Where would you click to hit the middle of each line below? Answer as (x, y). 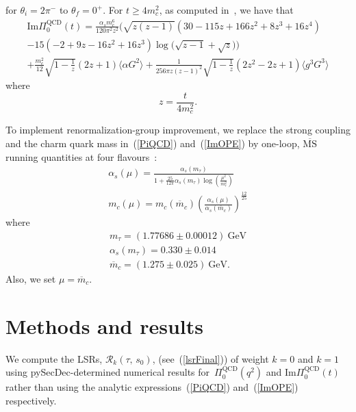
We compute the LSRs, (54, 358)
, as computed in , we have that (226, 10)
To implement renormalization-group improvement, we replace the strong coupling (178, 130)
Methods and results (105, 325)
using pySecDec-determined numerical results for (108, 372)
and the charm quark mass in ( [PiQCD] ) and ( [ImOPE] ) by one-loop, (153, 143)
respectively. (31, 400)
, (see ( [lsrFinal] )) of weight (211, 358)
